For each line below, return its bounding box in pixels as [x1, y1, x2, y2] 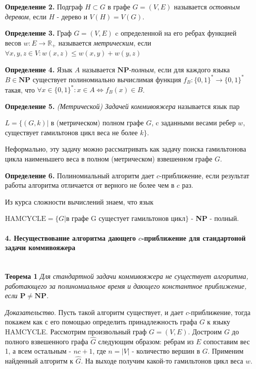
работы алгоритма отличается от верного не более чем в [5, 180, 175, 190]
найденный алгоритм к [5, 356, 73, 366]
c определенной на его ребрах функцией [115, 28, 237, 38]
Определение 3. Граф [5, 28, 72, 38]
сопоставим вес [203, 336, 250, 346]
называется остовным [174, 1, 240, 11]
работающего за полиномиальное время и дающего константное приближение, [5, 280, 247, 291]
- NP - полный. [191, 213, 239, 223]
